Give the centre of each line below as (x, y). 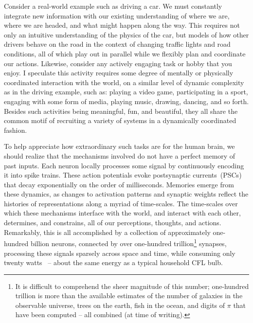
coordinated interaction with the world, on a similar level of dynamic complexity (124, 82)
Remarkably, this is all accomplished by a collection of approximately (107, 232)
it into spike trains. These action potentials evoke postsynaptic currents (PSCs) (123, 175)
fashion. (16, 130)
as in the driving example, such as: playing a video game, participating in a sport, (126, 92)
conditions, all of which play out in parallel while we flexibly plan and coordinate (125, 53)
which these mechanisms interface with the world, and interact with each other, (122, 213)
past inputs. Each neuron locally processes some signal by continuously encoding (124, 165)
